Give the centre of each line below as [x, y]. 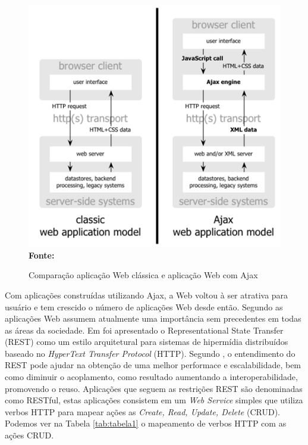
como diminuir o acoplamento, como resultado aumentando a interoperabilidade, [151, 377]
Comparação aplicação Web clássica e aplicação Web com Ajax [143, 275]
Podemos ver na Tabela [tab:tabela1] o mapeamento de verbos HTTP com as [146, 423]
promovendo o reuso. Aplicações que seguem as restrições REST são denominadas [154, 388]
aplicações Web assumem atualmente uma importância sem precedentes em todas [153, 318]
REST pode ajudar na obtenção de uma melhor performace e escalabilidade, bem [153, 365]
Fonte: [42, 255]
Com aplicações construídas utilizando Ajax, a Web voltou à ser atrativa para [147, 295]
